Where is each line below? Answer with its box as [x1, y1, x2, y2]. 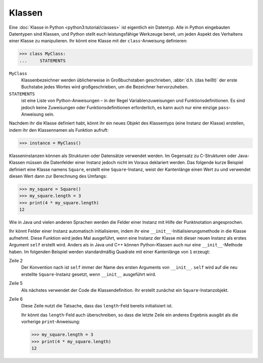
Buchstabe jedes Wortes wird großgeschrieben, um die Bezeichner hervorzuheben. [21, 84, 189, 90]
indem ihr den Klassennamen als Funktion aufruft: [9, 127, 109, 133]
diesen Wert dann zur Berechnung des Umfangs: [9, 173, 107, 179]
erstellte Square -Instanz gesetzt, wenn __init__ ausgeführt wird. [21, 271, 156, 277]
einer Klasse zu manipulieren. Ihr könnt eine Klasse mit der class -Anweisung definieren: [9, 38, 188, 44]
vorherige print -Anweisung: [21, 319, 80, 324]
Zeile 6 [9, 296, 23, 302]
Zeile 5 [9, 281, 23, 286]
